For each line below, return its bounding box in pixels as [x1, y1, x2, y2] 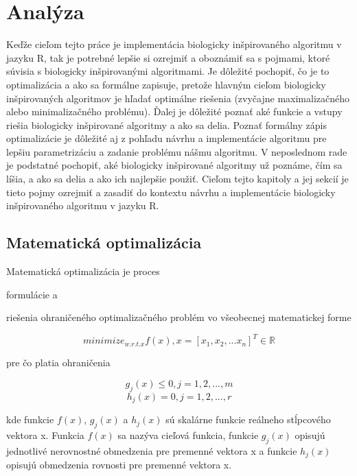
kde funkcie [6, 412, 54, 427]
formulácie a [6, 287, 58, 301]
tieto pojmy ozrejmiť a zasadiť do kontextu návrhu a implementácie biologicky [6, 185, 336, 199]
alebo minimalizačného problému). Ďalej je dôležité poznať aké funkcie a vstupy [6, 104, 343, 119]
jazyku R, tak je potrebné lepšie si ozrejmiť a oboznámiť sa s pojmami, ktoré [6, 50, 330, 64]
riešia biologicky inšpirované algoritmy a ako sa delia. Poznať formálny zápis [6, 117, 327, 132]
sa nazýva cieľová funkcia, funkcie [117, 427, 259, 442]
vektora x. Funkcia [6, 427, 84, 442]
